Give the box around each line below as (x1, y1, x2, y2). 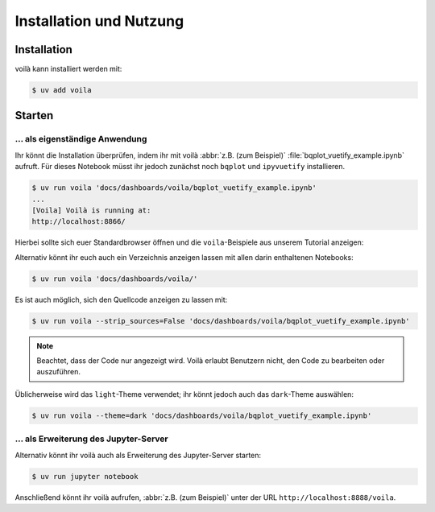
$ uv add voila (31, 85, 92, 95)
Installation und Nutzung (14, 12, 184, 30)
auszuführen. (36, 367, 81, 377)
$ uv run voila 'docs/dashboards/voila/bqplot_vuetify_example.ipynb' (31, 184, 317, 192)
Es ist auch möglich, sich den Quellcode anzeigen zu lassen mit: (14, 295, 228, 304)
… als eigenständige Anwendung (14, 134, 147, 145)
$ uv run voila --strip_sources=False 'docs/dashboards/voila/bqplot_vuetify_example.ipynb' (31, 316, 410, 325)
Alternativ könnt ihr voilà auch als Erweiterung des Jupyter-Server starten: (14, 450, 262, 460)
